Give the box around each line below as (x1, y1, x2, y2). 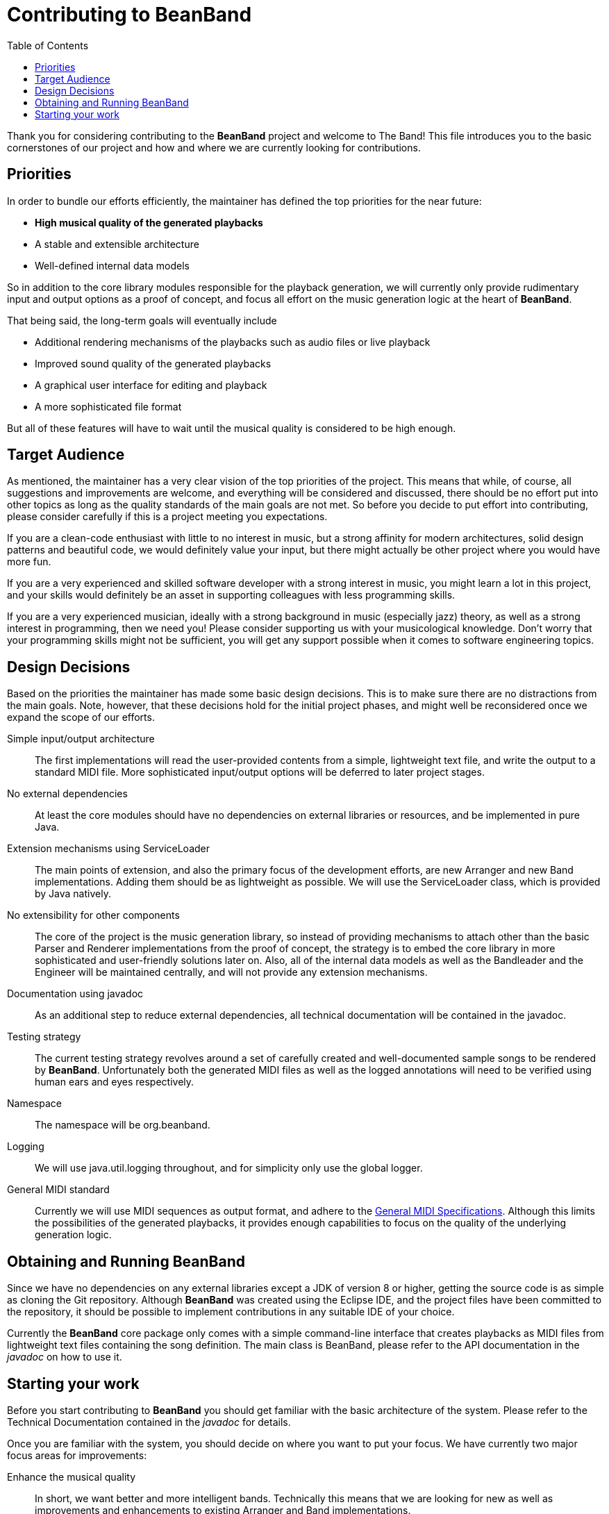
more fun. (7, 556, 51, 568)
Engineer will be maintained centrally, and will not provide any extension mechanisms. (35, 966, 428, 979)
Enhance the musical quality (7, 1470, 136, 1483)
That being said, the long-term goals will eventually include (7, 314, 277, 326)
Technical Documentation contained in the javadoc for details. (7, 1415, 291, 1428)
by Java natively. (35, 888, 111, 900)
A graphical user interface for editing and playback (35, 378, 267, 391)
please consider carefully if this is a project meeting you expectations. (7, 510, 328, 523)
